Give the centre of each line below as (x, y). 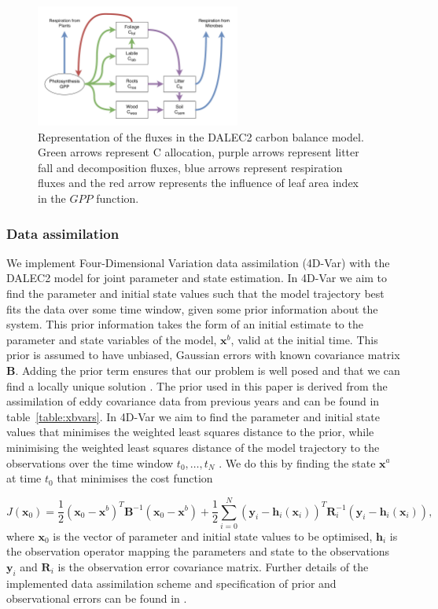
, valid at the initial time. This (304, 339)
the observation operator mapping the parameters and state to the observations (198, 551)
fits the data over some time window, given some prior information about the (192, 308)
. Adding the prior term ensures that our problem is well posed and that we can (208, 370)
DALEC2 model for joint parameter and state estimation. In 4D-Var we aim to (197, 278)
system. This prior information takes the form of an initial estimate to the (185, 324)
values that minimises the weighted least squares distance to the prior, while (190, 432)
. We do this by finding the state (297, 462)
